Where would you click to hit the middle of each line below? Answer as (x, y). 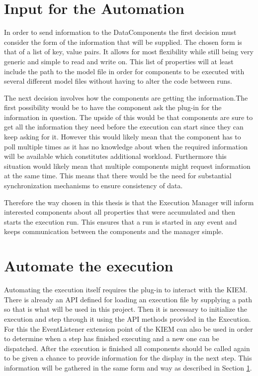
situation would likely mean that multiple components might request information (127, 166)
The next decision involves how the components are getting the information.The (126, 97)
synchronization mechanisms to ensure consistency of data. (93, 186)
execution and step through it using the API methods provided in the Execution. (128, 318)
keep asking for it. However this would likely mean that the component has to (123, 137)
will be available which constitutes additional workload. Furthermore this (115, 156)
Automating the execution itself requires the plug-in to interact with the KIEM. (126, 290)
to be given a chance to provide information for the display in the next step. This (128, 358)
